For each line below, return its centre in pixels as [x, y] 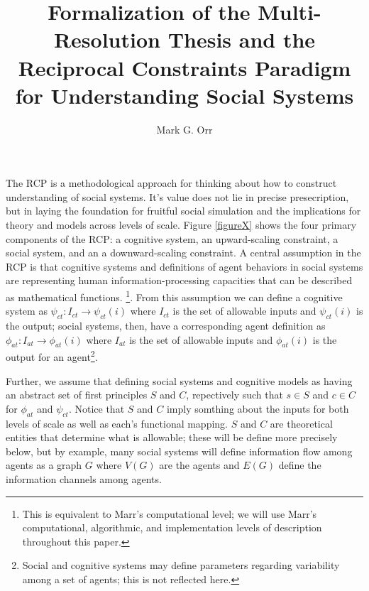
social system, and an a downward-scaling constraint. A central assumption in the [183, 253]
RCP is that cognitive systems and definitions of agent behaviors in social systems [184, 266]
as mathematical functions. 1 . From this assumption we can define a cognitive [174, 296]
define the [300, 465]
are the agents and [199, 465]
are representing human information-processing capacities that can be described [179, 280]
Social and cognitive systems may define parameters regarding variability [181, 565]
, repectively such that [235, 395]
